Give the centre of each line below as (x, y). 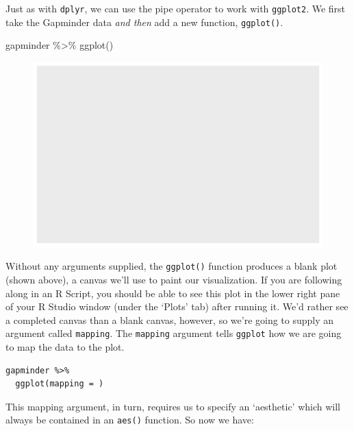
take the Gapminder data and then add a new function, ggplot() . (144, 22)
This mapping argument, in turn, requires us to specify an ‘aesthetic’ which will (173, 406)
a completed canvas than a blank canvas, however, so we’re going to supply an (170, 319)
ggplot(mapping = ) (60, 384)
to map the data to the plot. (65, 347)
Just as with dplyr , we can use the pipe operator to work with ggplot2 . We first (176, 8)
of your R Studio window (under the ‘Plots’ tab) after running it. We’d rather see (177, 306)
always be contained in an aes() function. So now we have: (130, 420)
